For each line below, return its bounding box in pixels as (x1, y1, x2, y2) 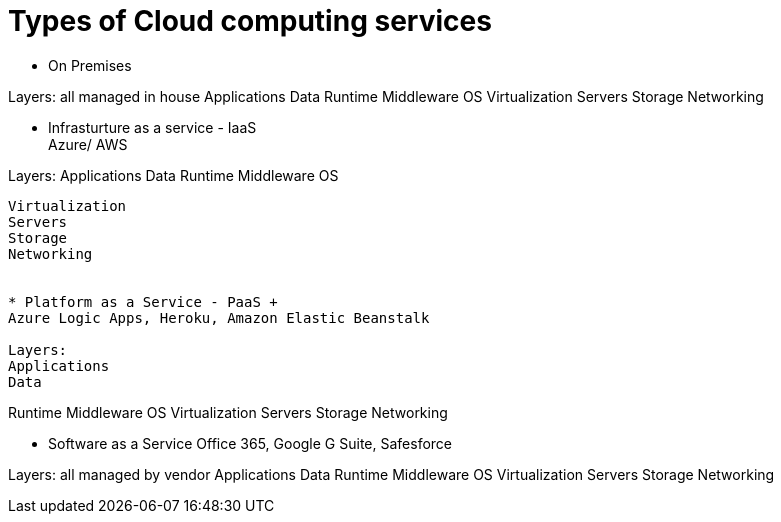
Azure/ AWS (48, 135, 128, 153)
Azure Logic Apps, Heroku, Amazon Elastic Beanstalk (8, 309, 430, 326)
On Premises (48, 56, 132, 74)
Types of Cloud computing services (8, 4, 492, 38)
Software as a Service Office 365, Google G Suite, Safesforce (48, 434, 452, 452)
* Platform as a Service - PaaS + (8, 293, 278, 310)
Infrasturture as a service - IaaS (48, 118, 257, 136)
